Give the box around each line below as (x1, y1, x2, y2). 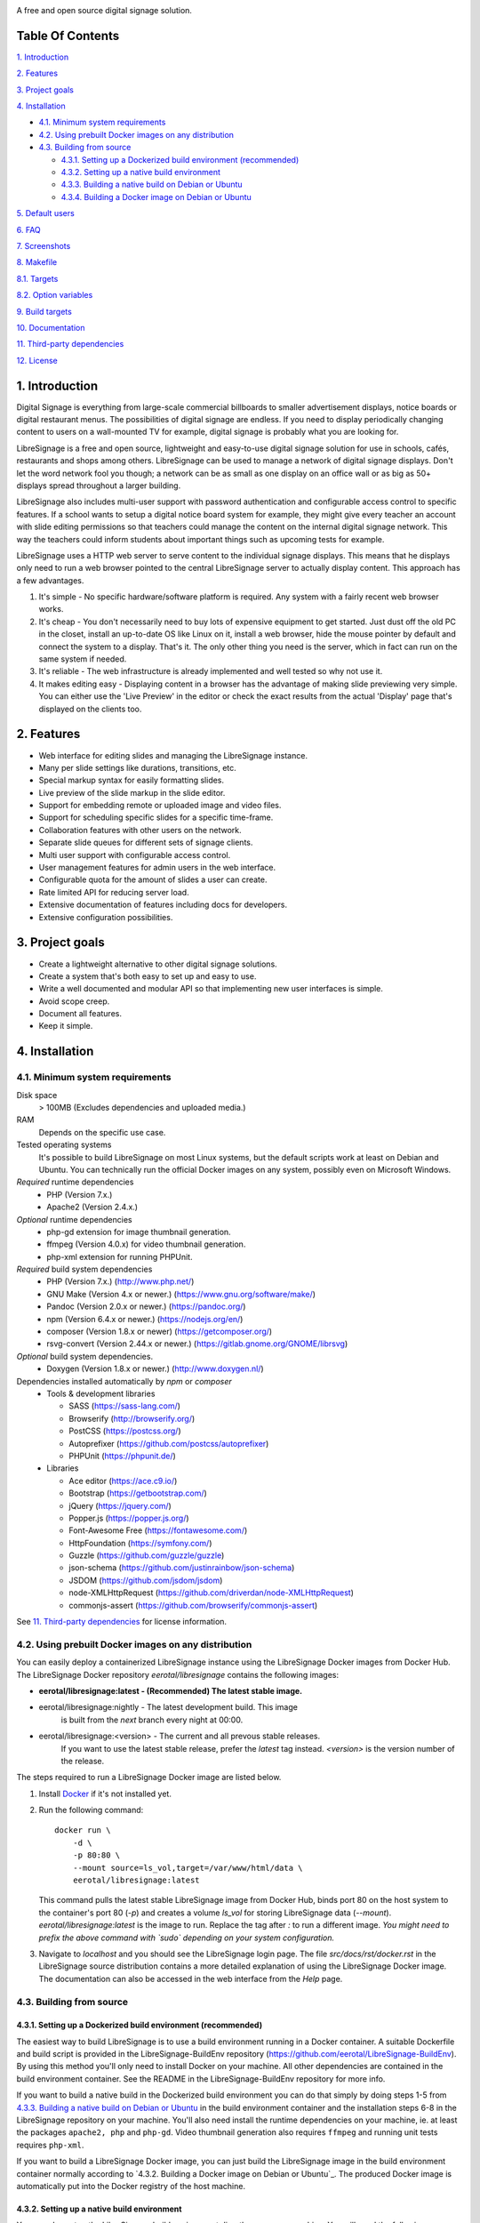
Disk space (16, 1089, 58, 1100)
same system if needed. (38, 654, 127, 664)
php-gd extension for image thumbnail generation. (46, 1226, 231, 1237)
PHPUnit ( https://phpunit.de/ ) (68, 1450, 177, 1461)
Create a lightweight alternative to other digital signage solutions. (38, 959, 277, 969)
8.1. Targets (16, 273, 59, 284)
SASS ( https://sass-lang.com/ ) (68, 1400, 181, 1411)
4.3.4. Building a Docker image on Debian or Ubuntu (60, 191, 252, 202)
